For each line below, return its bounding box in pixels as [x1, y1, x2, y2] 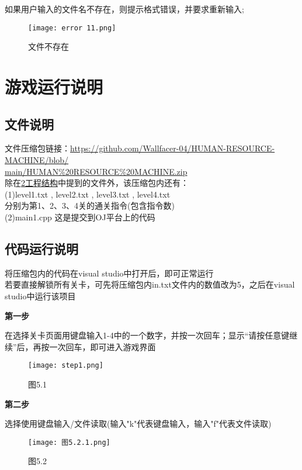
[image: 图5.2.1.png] [28, 438, 110, 447]
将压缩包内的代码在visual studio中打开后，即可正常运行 [5, 267, 214, 279]
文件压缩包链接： [5, 142, 70, 154]
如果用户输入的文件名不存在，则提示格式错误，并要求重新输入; [5, 3, 244, 15]
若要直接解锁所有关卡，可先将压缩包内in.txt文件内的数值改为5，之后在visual [5, 278, 295, 291]
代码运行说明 [5, 239, 78, 257]
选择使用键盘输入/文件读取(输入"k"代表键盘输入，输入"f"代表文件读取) [5, 417, 272, 430]
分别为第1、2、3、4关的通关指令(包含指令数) [5, 199, 175, 212]
